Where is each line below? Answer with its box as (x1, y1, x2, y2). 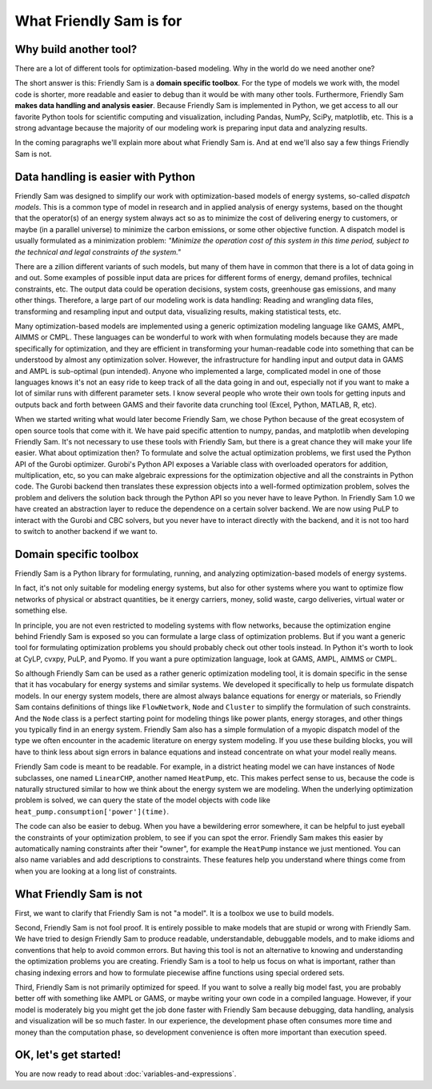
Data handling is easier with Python (14, 170, 196, 183)
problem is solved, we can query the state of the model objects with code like (14, 795, 271, 805)
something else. (14, 605, 68, 616)
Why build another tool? (14, 42, 138, 56)
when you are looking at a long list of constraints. (14, 866, 178, 876)
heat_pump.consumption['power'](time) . (14, 806, 170, 816)
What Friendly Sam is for (14, 12, 182, 30)
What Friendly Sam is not (14, 887, 143, 901)
